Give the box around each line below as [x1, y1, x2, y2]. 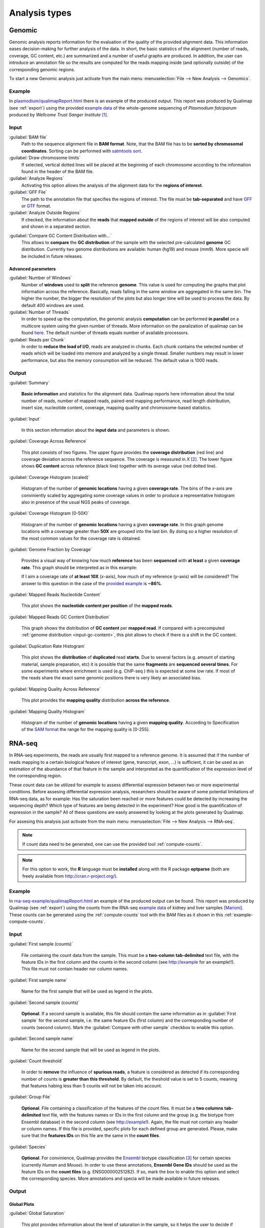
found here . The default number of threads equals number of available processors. [21, 330, 189, 336]
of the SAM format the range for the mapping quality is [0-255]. [21, 726, 150, 732]
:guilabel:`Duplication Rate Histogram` [9, 643, 86, 649]
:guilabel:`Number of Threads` [9, 309, 70, 315]
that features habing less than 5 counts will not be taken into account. [21, 1083, 162, 1089]
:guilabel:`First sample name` [9, 977, 68, 983]
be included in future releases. [21, 253, 83, 259]
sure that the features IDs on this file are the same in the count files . [21, 1133, 160, 1139]
